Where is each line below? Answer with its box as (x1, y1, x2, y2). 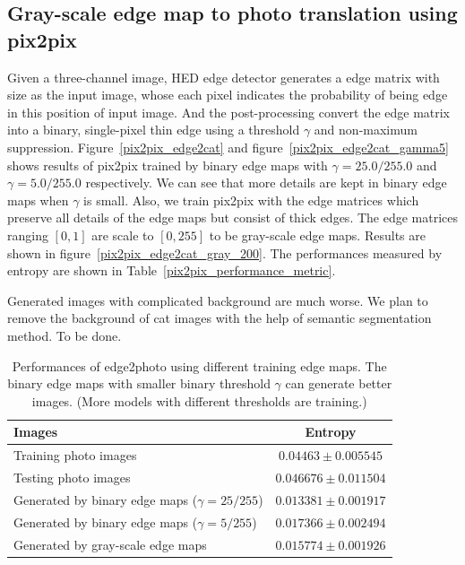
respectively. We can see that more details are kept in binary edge (85, 173, 447, 192)
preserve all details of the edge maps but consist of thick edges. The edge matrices (7, 208, 459, 227)
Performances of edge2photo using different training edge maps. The (12, 356, 387, 375)
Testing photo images (13, 467, 131, 486)
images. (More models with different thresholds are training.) (31, 391, 367, 410)
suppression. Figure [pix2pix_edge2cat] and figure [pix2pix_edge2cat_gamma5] (7, 137, 449, 156)
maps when (7, 190, 69, 209)
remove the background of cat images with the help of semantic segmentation (7, 309, 432, 327)
